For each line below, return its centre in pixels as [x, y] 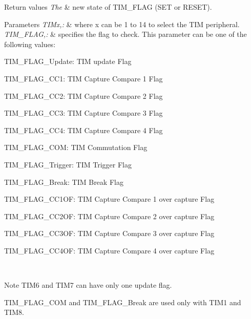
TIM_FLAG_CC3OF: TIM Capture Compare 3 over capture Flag [109, 233]
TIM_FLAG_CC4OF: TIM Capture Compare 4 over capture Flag [109, 250]
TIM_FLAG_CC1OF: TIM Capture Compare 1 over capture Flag [109, 199]
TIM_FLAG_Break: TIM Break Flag [64, 182]
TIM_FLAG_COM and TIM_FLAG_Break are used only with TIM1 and [123, 302]
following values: [30, 44]
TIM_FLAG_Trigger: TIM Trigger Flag [68, 164]
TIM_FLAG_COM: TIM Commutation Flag [76, 147]
